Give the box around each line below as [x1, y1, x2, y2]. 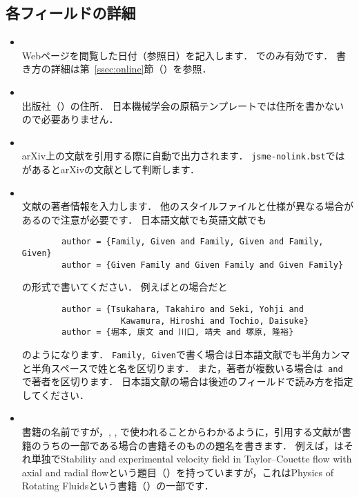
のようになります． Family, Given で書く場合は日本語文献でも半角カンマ [21, 347, 350, 361]
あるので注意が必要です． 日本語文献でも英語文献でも [21, 212, 266, 226]
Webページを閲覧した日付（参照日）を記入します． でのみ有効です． [21, 48, 333, 62]
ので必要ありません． [21, 112, 119, 126]
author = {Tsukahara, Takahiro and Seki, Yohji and [61, 304, 304, 314]
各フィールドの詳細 [6, 2, 136, 23]
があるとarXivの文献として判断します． [21, 162, 200, 177]
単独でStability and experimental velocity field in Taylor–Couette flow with [31, 451, 352, 466]
